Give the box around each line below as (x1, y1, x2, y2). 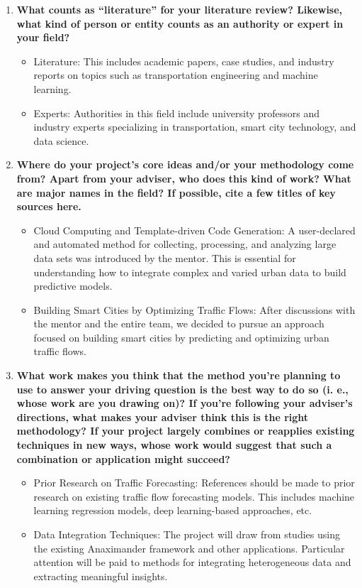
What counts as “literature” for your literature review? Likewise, (16, 2, 343, 16)
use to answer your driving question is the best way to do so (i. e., (16, 381, 349, 396)
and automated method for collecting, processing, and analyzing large (33, 236, 336, 251)
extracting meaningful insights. (33, 568, 168, 583)
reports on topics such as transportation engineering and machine (33, 67, 318, 82)
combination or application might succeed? (16, 451, 230, 466)
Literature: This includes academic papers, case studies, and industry (33, 53, 334, 68)
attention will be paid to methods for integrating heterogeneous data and (33, 555, 351, 570)
